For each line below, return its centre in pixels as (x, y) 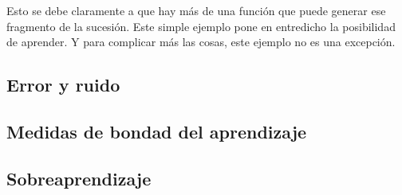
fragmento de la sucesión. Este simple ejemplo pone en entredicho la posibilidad (201, 26)
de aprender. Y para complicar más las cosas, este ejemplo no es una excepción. (201, 42)
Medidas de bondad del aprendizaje (157, 131)
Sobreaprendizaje (79, 178)
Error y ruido (63, 85)
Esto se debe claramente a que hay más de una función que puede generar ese (196, 10)
